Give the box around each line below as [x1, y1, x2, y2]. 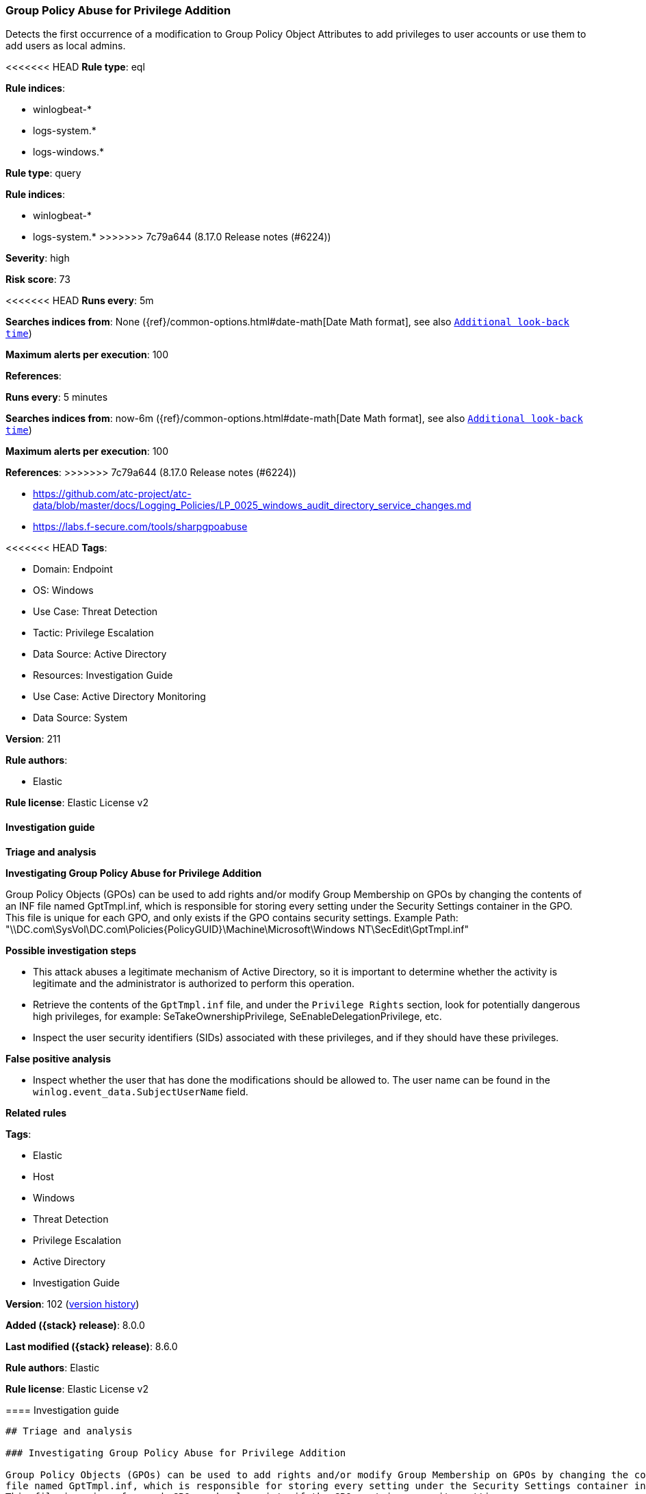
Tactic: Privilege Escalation [33, 627, 154, 639]
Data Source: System [33, 712, 128, 724]
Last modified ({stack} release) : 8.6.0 [5, 1340, 178, 1352]
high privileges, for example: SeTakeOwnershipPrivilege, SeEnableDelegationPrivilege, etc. [33, 1010, 442, 1022]
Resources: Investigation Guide [33, 669, 173, 682]
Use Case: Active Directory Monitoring [33, 690, 206, 703]
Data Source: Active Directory [33, 648, 167, 660]
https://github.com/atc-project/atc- [33, 488, 192, 500]
